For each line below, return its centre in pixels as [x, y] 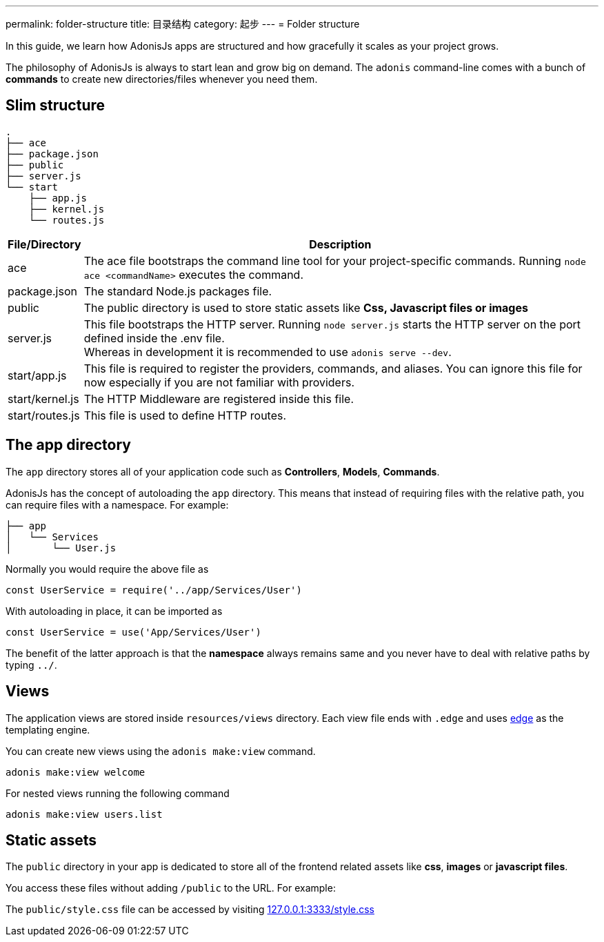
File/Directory [44, 244]
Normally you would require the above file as [107, 569]
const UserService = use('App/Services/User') [133, 632]
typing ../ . [31, 665]
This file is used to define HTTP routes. [185, 415]
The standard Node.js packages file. [178, 291]
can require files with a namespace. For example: [117, 504]
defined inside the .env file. [154, 338]
